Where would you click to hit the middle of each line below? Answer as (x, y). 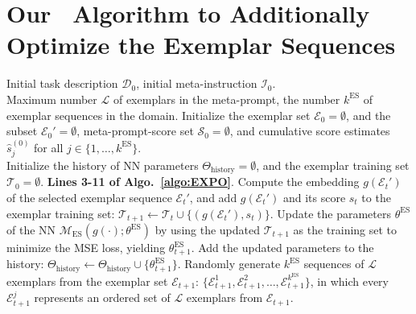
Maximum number (52, 99)
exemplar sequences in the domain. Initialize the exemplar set (159, 115)
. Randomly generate (229, 264)
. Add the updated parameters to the (282, 248)
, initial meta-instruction (197, 83)
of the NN (31, 230)
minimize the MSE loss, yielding (86, 248)
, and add (213, 197)
